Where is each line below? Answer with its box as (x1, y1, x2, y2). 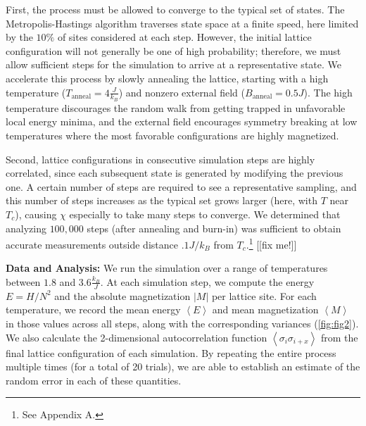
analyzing (6, 220, 46, 235)
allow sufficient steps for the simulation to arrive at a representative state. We (6, 57, 341, 72)
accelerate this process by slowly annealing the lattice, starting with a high (6, 70, 329, 85)
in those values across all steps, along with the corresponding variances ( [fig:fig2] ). (6, 316, 359, 330)
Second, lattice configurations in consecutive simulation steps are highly (6, 151, 315, 166)
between (6, 274, 41, 289)
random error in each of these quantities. (6, 372, 182, 387)
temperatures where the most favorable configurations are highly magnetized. (6, 127, 339, 142)
